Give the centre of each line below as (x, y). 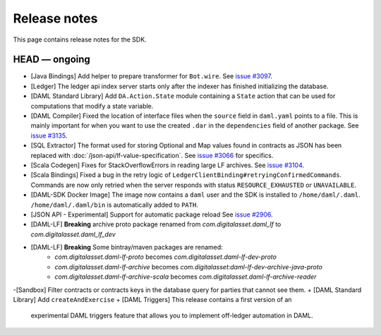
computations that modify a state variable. (92, 106)
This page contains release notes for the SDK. (80, 39)
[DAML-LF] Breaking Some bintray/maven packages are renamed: (127, 248)
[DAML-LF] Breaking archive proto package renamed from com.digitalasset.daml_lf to (156, 224)
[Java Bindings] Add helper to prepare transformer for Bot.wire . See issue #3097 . (152, 76)
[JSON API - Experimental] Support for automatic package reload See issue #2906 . (152, 214)
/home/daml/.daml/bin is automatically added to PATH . (115, 205)
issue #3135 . (49, 135)
